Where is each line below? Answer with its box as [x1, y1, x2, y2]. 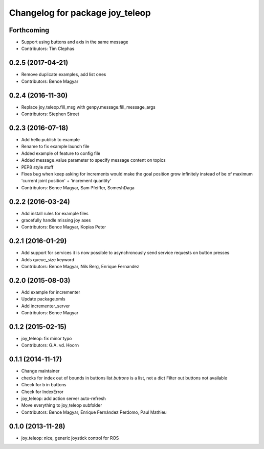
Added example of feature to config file [21, 150, 101, 156]
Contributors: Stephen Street [21, 111, 79, 117]
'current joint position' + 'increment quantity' [21, 178, 111, 184]
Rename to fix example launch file [21, 144, 90, 150]
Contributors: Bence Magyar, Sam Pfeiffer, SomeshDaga [21, 184, 134, 191]
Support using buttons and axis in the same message [21, 39, 129, 45]
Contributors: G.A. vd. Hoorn [21, 342, 79, 348]
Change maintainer [21, 368, 60, 374]
